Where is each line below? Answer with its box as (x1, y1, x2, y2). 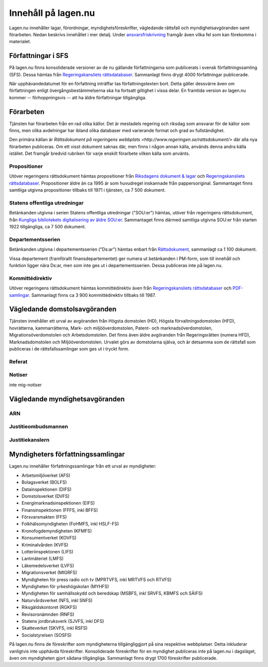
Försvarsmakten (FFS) (21, 514, 67, 520)
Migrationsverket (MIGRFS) (21, 570, 77, 576)
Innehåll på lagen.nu (9, 7, 95, 18)
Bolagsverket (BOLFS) (21, 479, 67, 485)
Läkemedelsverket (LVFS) (21, 562, 74, 568)
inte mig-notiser (9, 382, 42, 388)
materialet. (9, 39, 31, 45)
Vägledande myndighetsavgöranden (9, 395, 125, 403)
